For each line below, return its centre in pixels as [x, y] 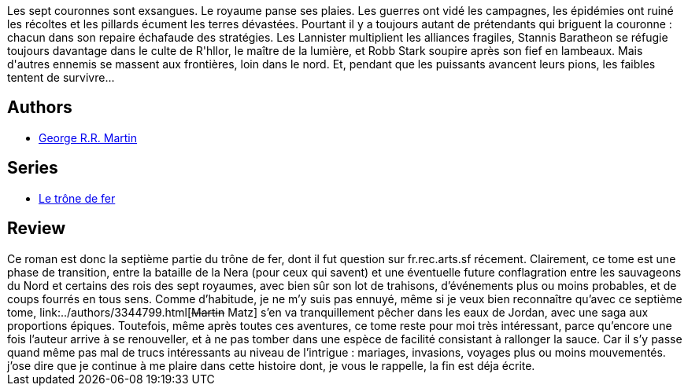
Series [33, 168]
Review [37, 229]
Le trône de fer [77, 198]
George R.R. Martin [88, 137]
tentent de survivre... [61, 77]
